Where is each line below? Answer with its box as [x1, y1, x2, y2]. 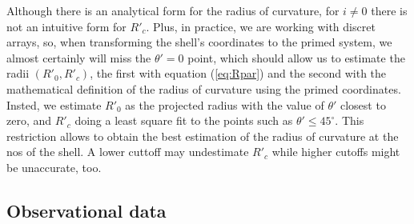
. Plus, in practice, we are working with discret [146, 18, 376, 34]
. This [335, 112, 364, 129]
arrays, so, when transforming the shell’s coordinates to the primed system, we [6, 34, 392, 50]
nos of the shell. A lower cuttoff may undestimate [6, 143, 249, 160]
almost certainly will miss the [6, 49, 151, 66]
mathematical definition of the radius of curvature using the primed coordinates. [6, 80, 401, 97]
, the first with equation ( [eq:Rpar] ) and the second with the [90, 65, 387, 82]
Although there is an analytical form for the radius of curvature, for [6, 2, 340, 18]
